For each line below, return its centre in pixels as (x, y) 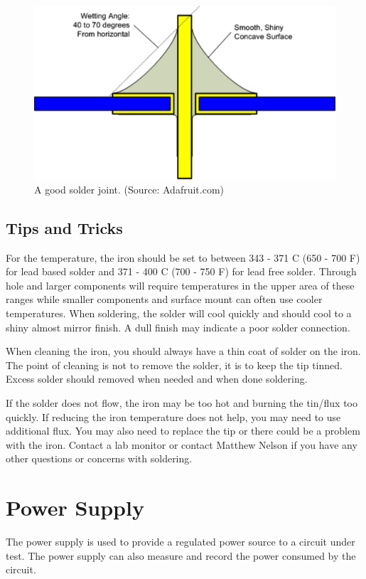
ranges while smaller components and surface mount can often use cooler (164, 299)
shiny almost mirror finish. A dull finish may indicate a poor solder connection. (178, 327)
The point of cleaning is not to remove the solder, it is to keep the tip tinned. (174, 365)
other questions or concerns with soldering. (99, 458)
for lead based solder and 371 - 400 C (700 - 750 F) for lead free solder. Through (181, 271)
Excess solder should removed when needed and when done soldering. (157, 379)
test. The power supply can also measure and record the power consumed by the (181, 555)
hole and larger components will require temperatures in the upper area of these (180, 285)
